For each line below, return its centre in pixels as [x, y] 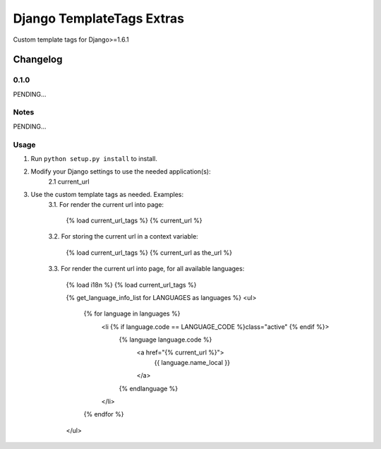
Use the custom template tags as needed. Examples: [107, 195]
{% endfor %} [104, 414]
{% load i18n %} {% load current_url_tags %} [131, 285]
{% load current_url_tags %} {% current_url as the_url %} [149, 252]
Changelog [38, 60]
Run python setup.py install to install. [94, 158]
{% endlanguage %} [149, 388]
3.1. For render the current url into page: [106, 204]
